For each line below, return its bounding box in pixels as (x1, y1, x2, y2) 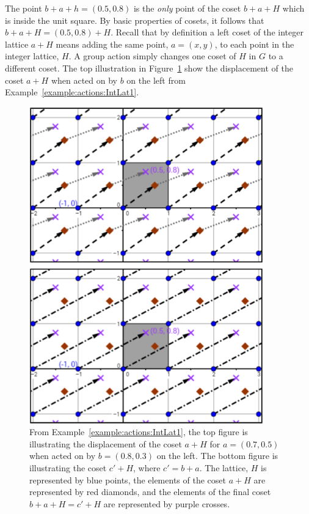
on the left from (126, 73, 186, 86)
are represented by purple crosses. (103, 497, 230, 510)
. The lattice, (199, 461, 249, 474)
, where (133, 461, 161, 474)
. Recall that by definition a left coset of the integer (111, 26, 304, 39)
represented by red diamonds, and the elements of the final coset (29, 485, 271, 498)
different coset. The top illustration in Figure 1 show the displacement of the (5, 61, 293, 74)
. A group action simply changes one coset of (68, 50, 236, 62)
